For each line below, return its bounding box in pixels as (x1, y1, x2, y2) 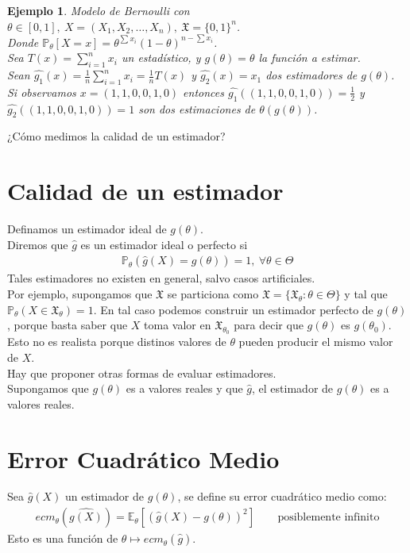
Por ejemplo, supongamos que (7, 286, 153, 301)
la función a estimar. (258, 49, 361, 66)
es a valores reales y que (126, 380, 243, 397)
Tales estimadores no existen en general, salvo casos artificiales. (7, 270, 315, 286)
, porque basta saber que (7, 317, 128, 333)
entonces (183, 83, 224, 100)
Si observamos (7, 83, 76, 100)
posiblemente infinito (277, 512, 380, 524)
